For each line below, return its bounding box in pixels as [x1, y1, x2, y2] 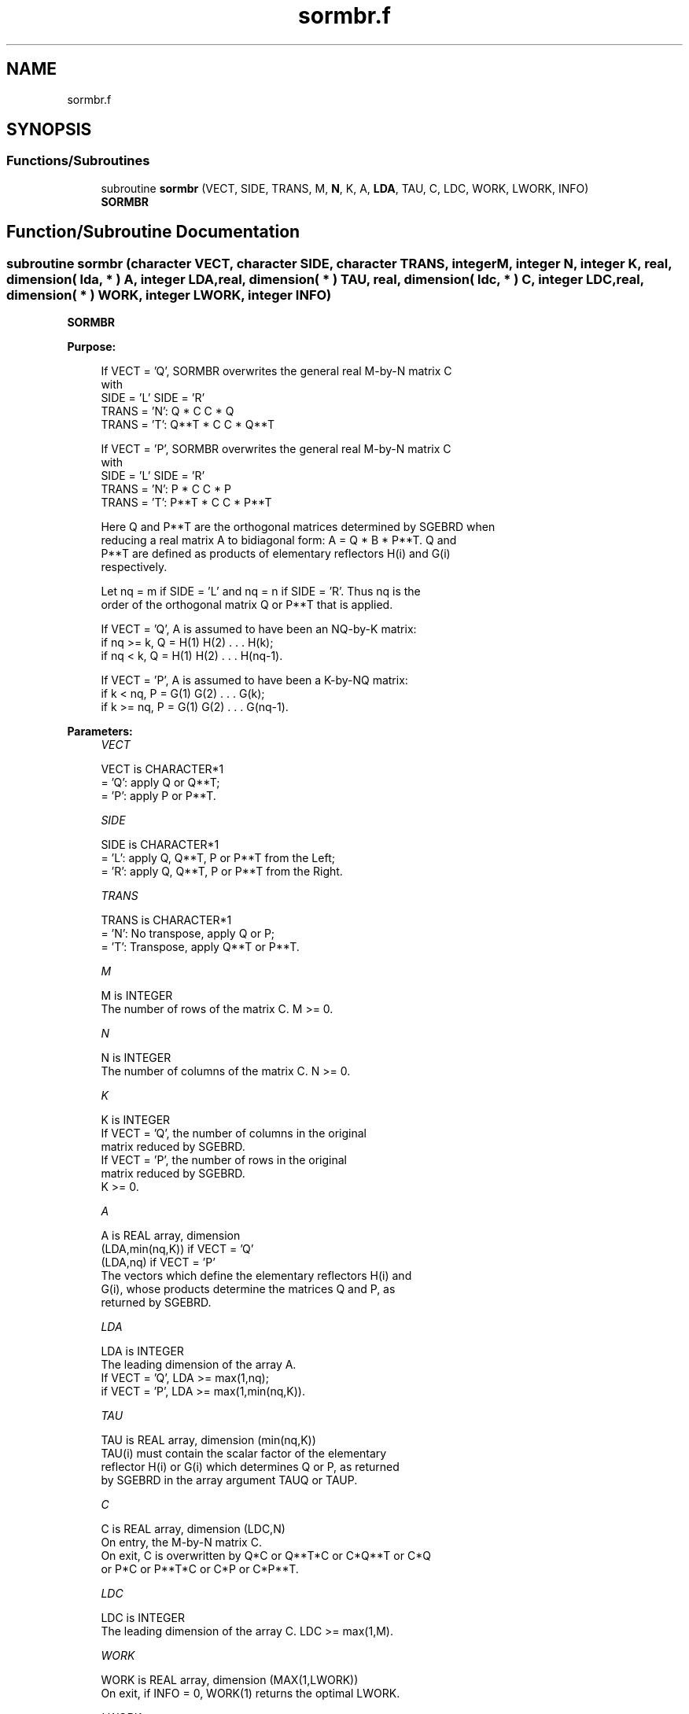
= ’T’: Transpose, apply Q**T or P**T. [101, 940, 300, 954]
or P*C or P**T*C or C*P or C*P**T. [101, 1562, 299, 1576]
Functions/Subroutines [6, 153, 150, 169]
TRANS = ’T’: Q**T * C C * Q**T [101, 418, 275, 432]
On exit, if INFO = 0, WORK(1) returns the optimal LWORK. [101, 1686, 400, 1701]
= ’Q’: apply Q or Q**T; [101, 776, 220, 790]
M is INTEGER [101, 989, 173, 1003]
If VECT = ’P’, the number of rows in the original [101, 1153, 348, 1167]
